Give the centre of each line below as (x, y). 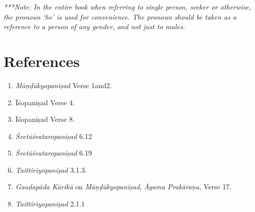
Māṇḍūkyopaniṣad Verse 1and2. (63, 85)
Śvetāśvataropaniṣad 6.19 (54, 153)
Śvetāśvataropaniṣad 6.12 (54, 136)
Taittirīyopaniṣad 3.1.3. (51, 169)
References (42, 61)
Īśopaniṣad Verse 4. (45, 102)
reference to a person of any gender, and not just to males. (94, 26)
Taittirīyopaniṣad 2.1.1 (50, 204)
